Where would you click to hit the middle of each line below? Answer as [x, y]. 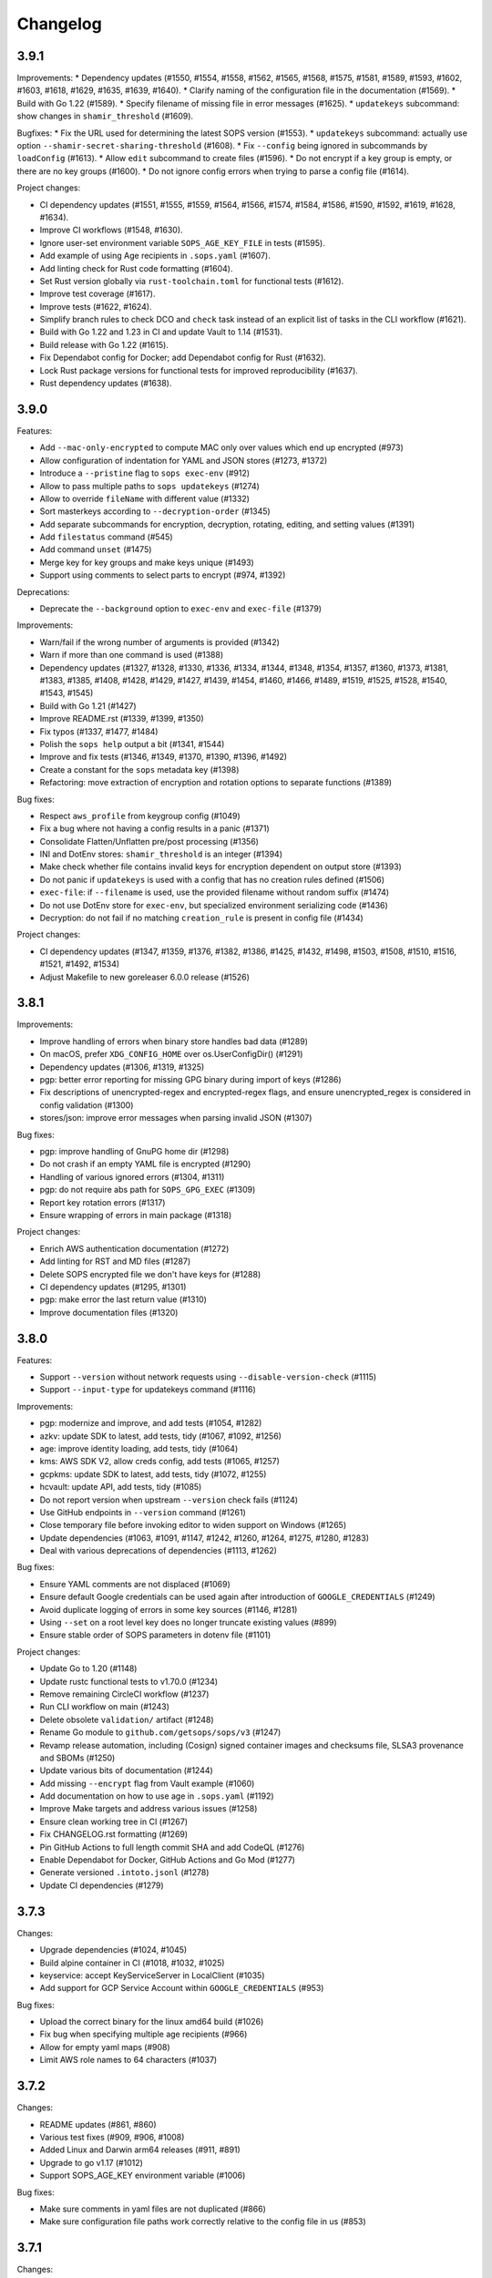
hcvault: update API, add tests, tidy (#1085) [121, 1487]
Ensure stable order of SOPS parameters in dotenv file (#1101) [155, 1635]
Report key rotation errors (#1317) [102, 1202]
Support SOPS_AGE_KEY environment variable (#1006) [143, 2175]
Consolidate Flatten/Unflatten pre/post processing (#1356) [149, 841]
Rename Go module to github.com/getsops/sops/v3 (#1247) [160, 1732]
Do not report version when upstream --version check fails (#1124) [169, 1500]
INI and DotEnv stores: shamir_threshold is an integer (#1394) [161, 854]
